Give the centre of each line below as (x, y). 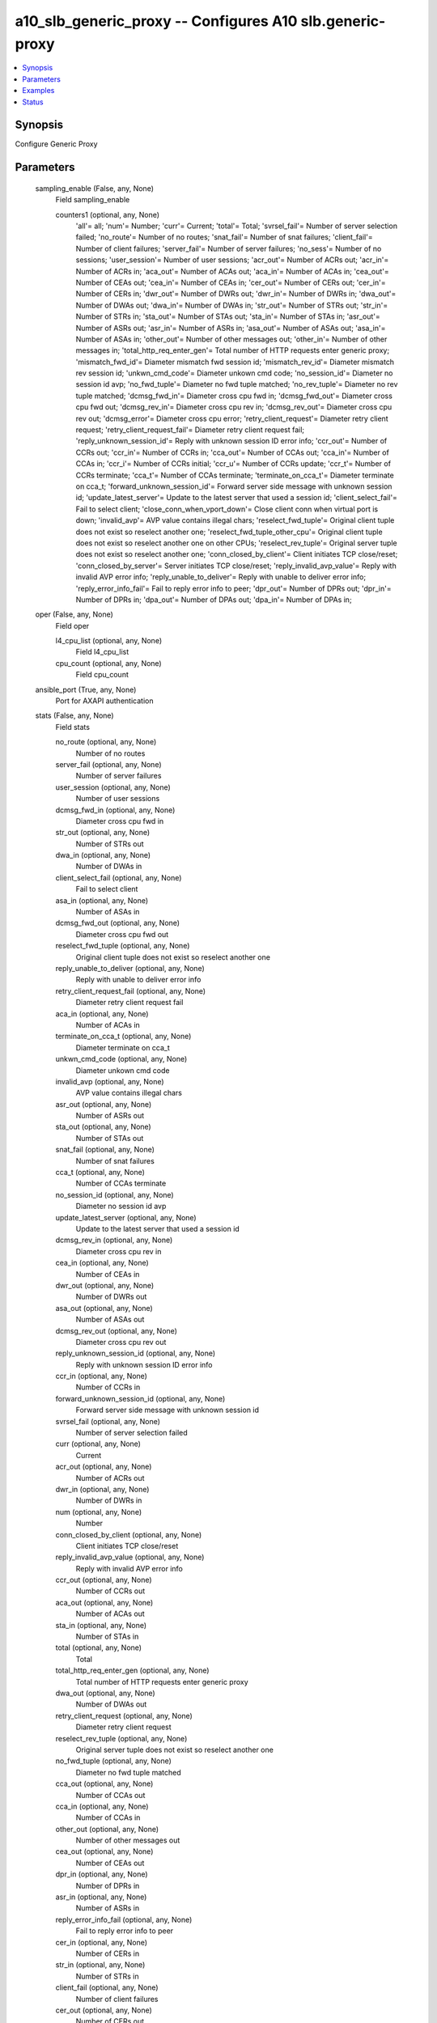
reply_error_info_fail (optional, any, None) (124, 1919)
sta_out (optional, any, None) (103, 1127)
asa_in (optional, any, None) (102, 900)
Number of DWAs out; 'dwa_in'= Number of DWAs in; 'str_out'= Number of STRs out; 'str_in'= (232, 305)
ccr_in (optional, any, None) (101, 1376)
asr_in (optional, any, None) (101, 1897)
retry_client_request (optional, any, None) (124, 1716)
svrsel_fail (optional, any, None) (108, 1421)
